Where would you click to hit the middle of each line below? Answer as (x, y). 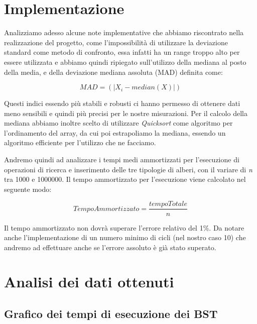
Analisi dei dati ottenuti (89, 282)
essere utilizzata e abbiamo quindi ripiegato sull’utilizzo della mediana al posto (125, 62)
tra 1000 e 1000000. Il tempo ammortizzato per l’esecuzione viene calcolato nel (125, 179)
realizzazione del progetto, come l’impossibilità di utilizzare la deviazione (116, 42)
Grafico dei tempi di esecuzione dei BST (111, 314)
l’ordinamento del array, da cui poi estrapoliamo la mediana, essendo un (115, 132)
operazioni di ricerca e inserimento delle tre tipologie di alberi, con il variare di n (128, 169)
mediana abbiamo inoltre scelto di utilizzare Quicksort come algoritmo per (118, 123)
